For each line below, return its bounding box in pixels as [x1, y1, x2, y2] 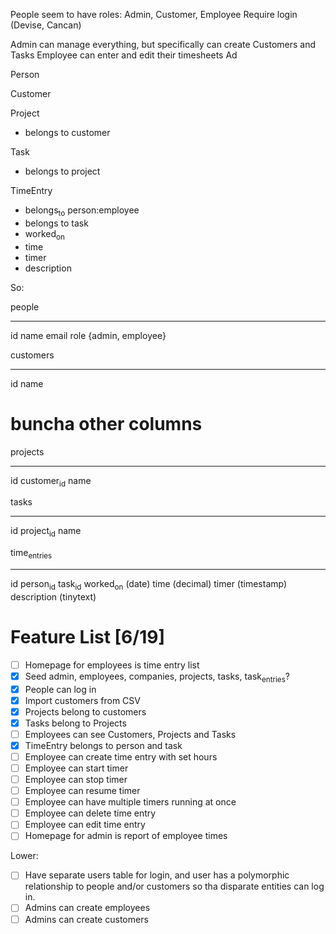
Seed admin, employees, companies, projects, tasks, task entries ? [24, 670, 290, 684]
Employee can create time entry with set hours [24, 750, 218, 763]
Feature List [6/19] [10, 625, 165, 648]
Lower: [10, 850, 39, 862]
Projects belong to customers [24, 705, 147, 718]
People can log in [24, 683, 97, 695]
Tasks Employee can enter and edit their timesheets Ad [10, 49, 238, 61]
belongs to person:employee [24, 204, 140, 218]
